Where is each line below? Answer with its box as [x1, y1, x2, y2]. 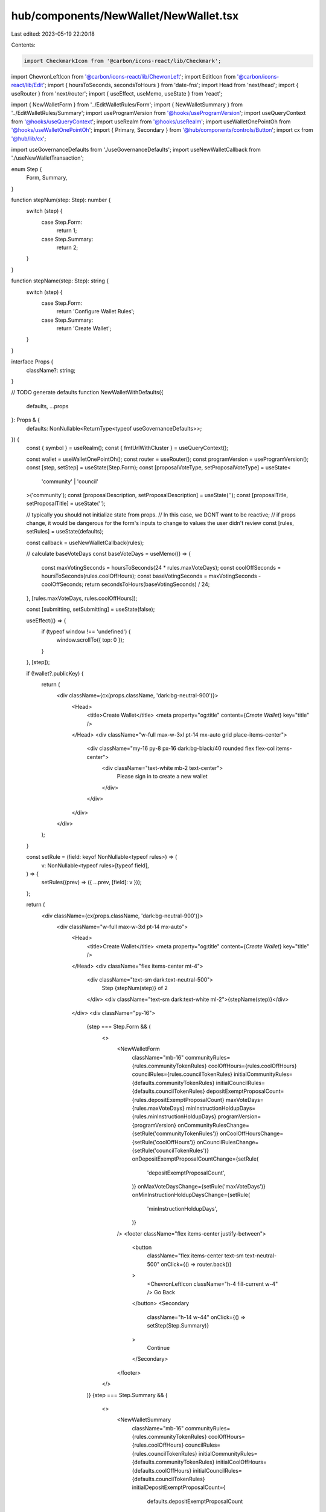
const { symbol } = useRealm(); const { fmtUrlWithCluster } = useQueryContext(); [26, 445, 229, 452]
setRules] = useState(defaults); [26, 528, 104, 535]
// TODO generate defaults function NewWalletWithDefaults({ [11, 389, 164, 396]
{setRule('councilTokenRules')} [132, 1147, 209, 1154]
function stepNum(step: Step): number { [11, 196, 111, 203]
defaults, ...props [26, 402, 69, 409]
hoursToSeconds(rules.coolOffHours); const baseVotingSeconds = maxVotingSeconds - [41, 572, 261, 580]
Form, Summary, [26, 174, 68, 181]
